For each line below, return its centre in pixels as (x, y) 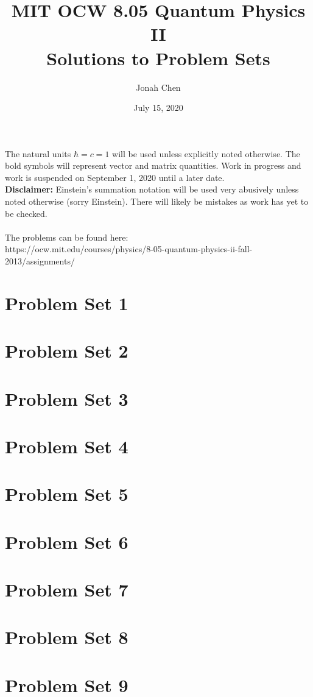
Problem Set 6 (67, 541)
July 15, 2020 (158, 108)
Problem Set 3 (67, 398)
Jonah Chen (158, 87)
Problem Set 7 (67, 589)
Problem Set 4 (67, 446)
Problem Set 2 (67, 351)
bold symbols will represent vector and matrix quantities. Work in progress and (153, 165)
